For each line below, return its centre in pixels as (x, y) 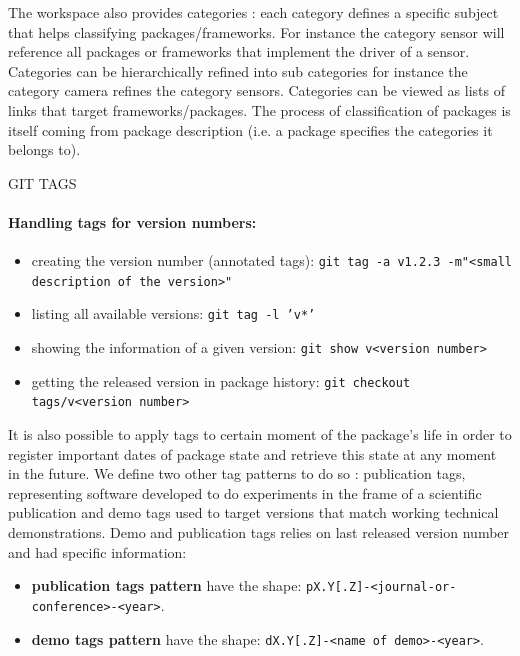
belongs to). (44, 149)
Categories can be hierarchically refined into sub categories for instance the (238, 70)
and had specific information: (97, 551)
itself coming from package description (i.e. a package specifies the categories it (250, 129)
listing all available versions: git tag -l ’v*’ (173, 313)
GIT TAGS (42, 182)
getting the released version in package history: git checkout (221, 380)
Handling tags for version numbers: (132, 221)
